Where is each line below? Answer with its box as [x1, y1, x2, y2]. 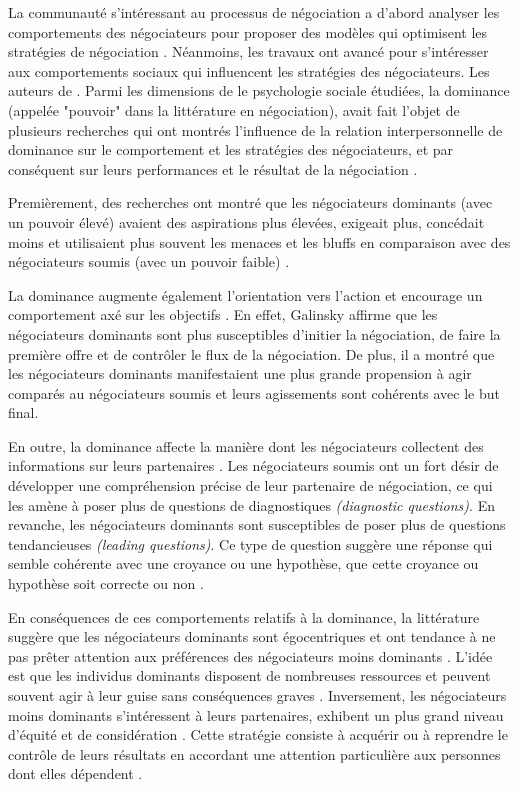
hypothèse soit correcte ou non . [8, 573, 204, 594]
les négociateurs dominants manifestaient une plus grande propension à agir [8, 363, 472, 384]
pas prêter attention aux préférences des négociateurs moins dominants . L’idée [8, 645, 493, 666]
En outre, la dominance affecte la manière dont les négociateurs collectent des [8, 435, 484, 456]
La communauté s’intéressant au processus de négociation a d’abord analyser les [8, 2, 500, 22]
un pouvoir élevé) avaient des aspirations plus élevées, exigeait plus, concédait [8, 211, 485, 232]
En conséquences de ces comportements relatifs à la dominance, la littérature [8, 606, 480, 627]
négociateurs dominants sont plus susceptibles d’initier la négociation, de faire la [8, 323, 501, 344]
